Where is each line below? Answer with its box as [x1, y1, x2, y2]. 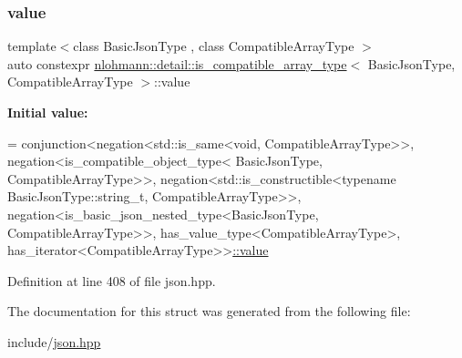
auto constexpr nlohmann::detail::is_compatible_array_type [7, 54, 347, 73]
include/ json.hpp [7, 332, 101, 351]
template [7, 36, 56, 56]
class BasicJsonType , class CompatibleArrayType [73, 36, 354, 56]
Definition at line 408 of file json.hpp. [7, 271, 216, 290]
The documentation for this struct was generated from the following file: [7, 302, 411, 321]
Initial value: [7, 103, 88, 121]
